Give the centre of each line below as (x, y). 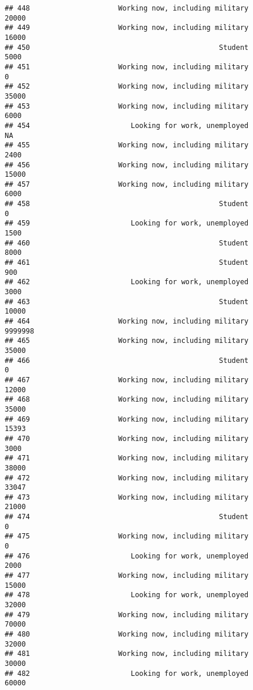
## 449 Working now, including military (127, 28)
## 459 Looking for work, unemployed (127, 223)
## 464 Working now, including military (127, 321)
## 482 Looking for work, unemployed (127, 673)
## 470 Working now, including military (127, 438)
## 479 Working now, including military (127, 615)
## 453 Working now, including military (127, 106)
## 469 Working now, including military (127, 419)
